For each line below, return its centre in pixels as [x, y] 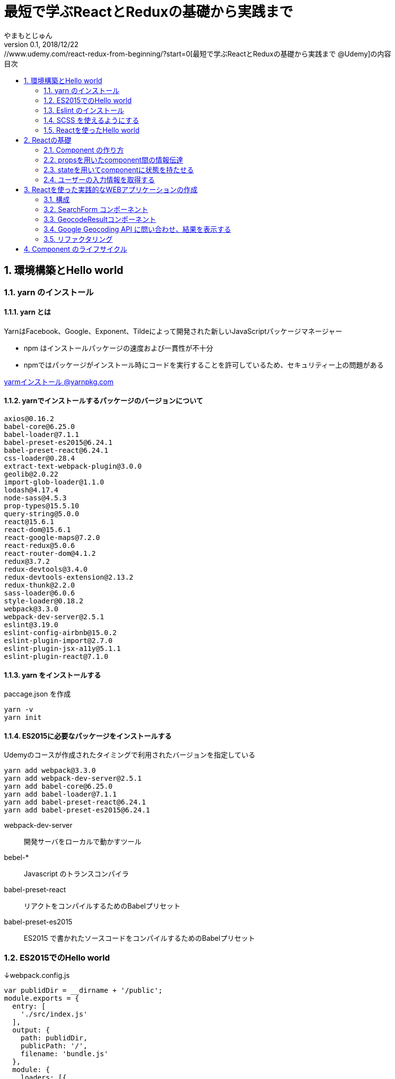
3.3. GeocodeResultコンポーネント [100, 219]
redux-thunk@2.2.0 [40, 585]
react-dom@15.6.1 [37, 530]
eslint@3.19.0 [31, 625]
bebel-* [17, 858]
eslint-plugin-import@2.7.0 [58, 641]
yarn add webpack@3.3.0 [50, 771]
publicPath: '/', [54, 1046]
